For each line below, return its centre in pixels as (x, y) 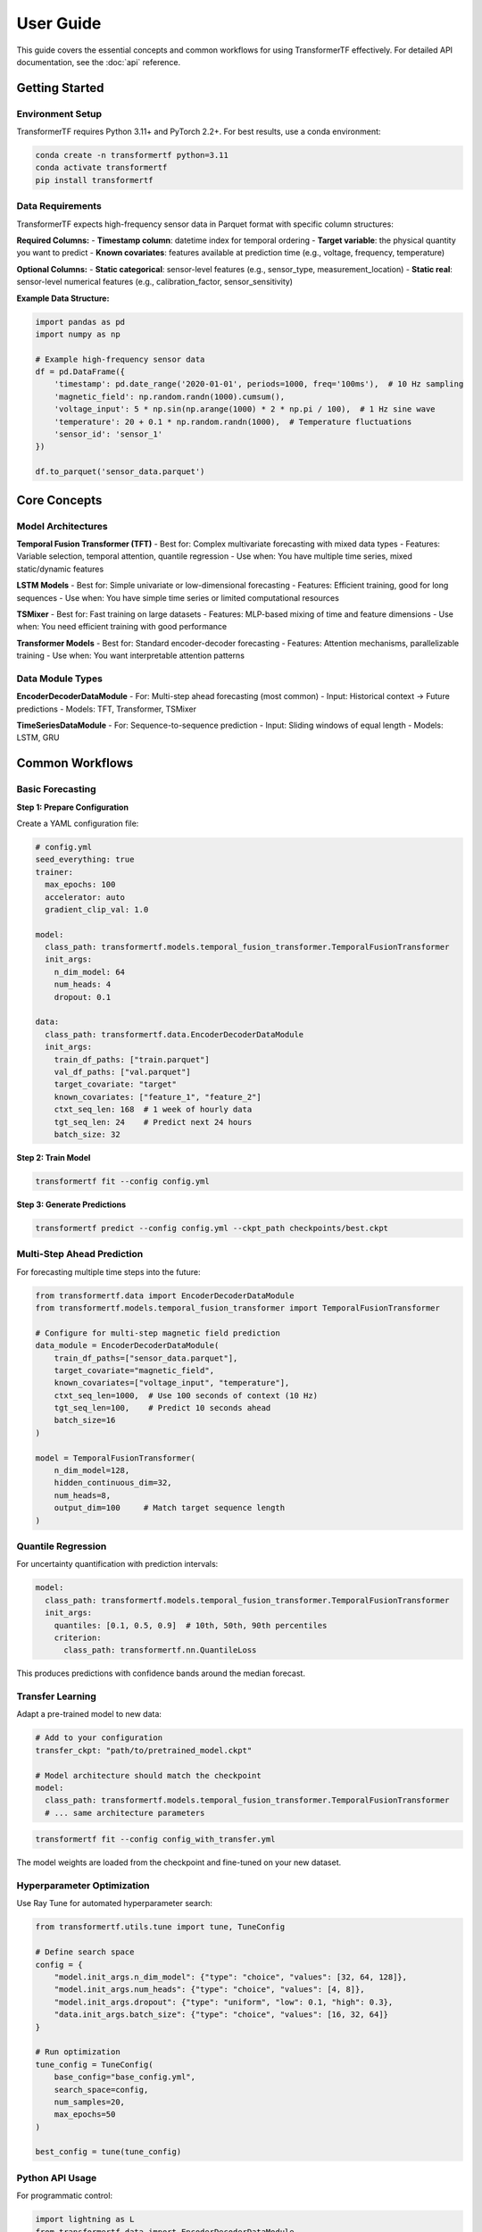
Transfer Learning (57, 1696)
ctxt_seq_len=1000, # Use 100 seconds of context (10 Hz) (186, 1395)
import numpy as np (78, 334)
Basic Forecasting (56, 789)
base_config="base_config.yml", (125, 2077)
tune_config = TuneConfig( (94, 2064)
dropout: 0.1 (83, 997)
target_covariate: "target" (116, 1084)
